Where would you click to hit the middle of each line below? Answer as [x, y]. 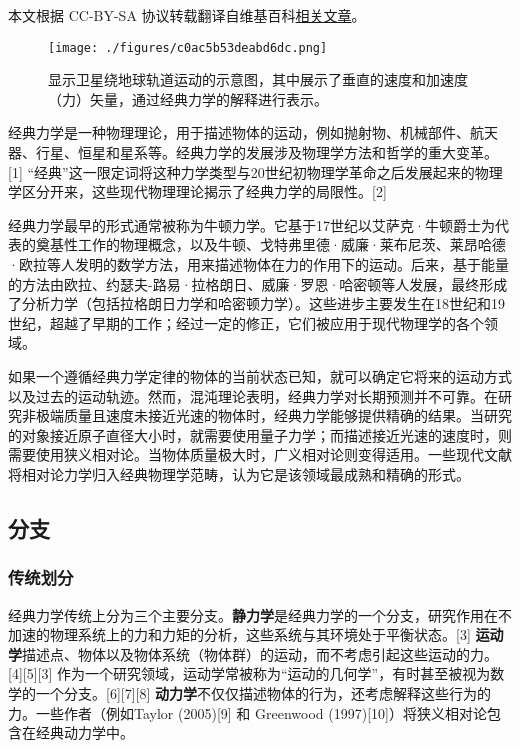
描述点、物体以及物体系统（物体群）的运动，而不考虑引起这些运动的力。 [260, 653]
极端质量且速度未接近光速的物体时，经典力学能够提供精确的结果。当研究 [273, 415]
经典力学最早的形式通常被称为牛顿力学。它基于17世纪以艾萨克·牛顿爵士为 [251, 224]
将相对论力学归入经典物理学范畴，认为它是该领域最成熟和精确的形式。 [239, 473]
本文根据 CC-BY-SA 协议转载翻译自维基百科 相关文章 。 [187, 15]
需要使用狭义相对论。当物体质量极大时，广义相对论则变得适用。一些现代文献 [260, 454]
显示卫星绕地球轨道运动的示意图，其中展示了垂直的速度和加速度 [258, 79]
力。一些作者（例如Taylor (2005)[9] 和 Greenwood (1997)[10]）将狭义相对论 [247, 712]
